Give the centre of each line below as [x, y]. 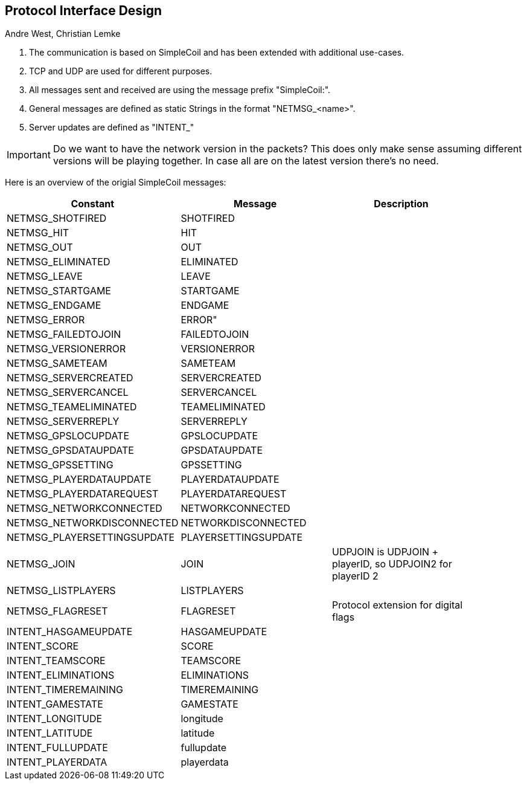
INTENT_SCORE [43, 646]
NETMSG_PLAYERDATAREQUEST [83, 494]
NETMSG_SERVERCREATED [70, 378]
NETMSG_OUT [40, 247]
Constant [93, 204]
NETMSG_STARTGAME [59, 291]
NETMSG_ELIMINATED [59, 262]
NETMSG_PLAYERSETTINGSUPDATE [91, 538]
